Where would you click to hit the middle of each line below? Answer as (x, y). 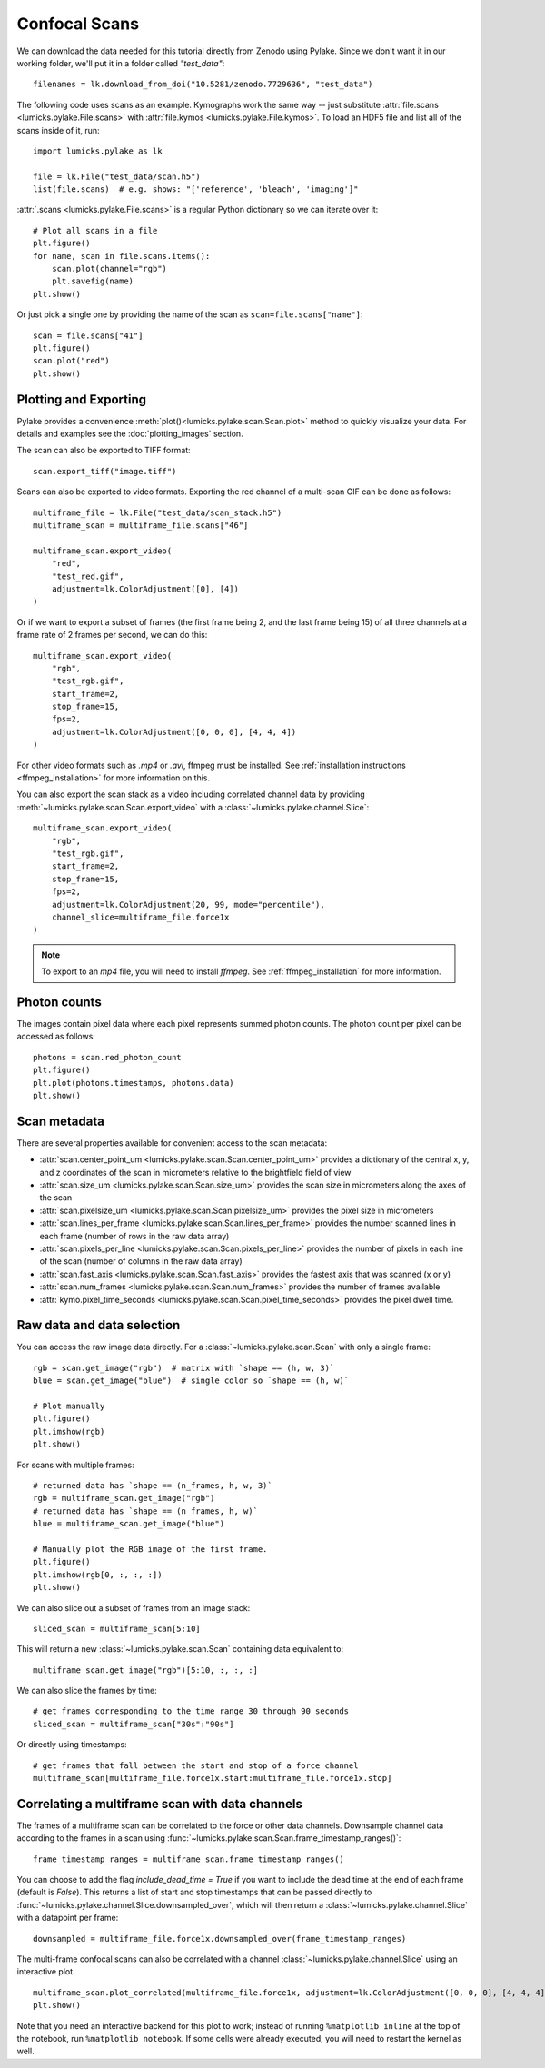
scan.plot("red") (71, 361)
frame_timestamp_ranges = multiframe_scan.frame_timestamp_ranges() (188, 1859)
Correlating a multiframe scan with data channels (160, 1804)
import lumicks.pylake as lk (98, 151)
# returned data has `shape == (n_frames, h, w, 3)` (153, 1485)
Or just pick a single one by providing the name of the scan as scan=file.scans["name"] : (190, 314)
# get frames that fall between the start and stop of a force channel (196, 1765)
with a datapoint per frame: (68, 1918)
